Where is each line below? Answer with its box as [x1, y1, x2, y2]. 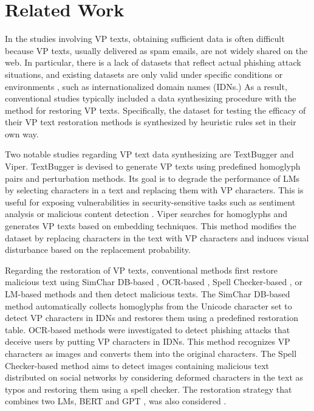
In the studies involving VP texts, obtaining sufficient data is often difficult [5, 32, 285, 45]
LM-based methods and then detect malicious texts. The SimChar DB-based [5, 288, 290, 300]
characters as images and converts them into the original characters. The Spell [5, 347, 297, 359]
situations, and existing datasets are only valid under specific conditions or [5, 67, 283, 80]
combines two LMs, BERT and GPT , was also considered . [5, 395, 227, 407]
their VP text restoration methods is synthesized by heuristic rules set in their [5, 116, 296, 128]
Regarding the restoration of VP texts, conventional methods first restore [5, 263, 278, 276]
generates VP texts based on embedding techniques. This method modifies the [5, 219, 296, 232]
